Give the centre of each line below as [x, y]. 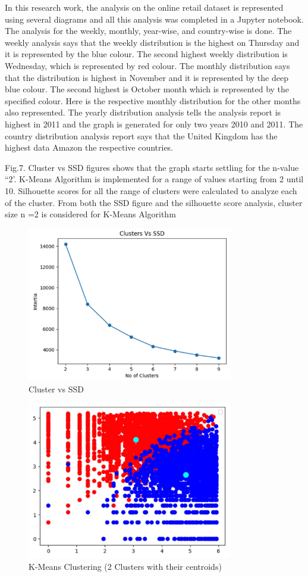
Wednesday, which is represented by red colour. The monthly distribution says [147, 65]
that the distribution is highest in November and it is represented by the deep [147, 77]
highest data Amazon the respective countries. [89, 147]
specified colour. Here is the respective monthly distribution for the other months [153, 100]
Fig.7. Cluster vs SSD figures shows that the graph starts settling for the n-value [152, 167]
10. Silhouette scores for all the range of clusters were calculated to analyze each [151, 190]
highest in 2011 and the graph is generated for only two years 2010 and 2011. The [154, 124]
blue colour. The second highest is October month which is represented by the [147, 89]
